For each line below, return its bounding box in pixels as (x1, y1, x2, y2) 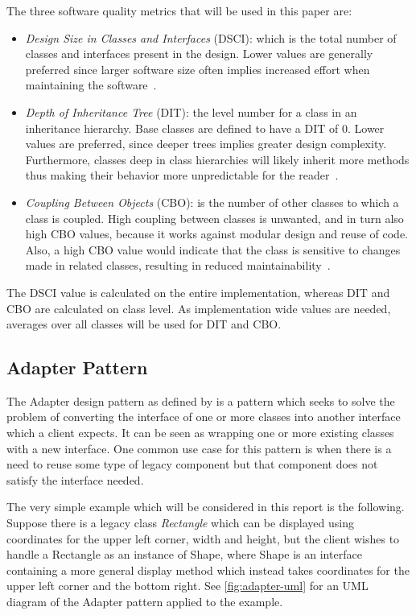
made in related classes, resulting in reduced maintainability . (25, 257, 331, 274)
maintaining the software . (25, 76, 157, 93)
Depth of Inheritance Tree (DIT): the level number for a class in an (25, 103, 357, 120)
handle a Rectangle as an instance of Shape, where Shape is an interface (6, 546, 362, 563)
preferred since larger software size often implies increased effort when (25, 60, 370, 77)
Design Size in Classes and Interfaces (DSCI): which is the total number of (25, 29, 397, 46)
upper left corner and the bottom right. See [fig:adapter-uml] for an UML (6, 577, 369, 594)
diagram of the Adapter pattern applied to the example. (6, 593, 283, 610)
